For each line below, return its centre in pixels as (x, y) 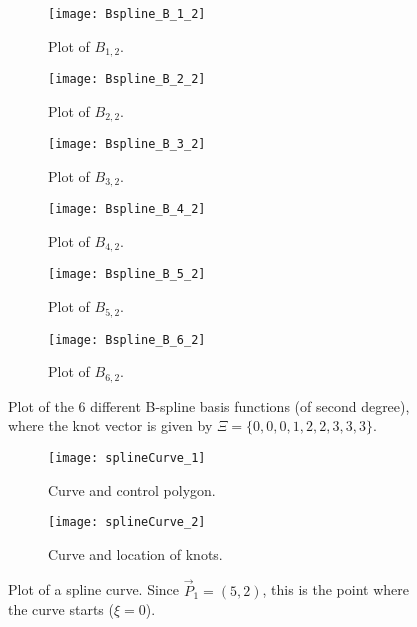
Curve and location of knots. (135, 553)
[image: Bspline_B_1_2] (127, 14)
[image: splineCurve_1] (127, 457)
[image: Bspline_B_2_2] (127, 79)
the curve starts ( (61, 609)
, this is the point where (335, 589)
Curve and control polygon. (132, 489)
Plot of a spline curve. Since (94, 589)
